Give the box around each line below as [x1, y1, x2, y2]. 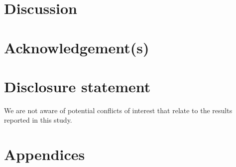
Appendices [4, 144, 85, 165]
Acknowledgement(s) [4, 37, 149, 57]
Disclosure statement [4, 76, 151, 96]
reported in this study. [4, 115, 72, 125]
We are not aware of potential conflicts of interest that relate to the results [4, 105, 233, 115]
